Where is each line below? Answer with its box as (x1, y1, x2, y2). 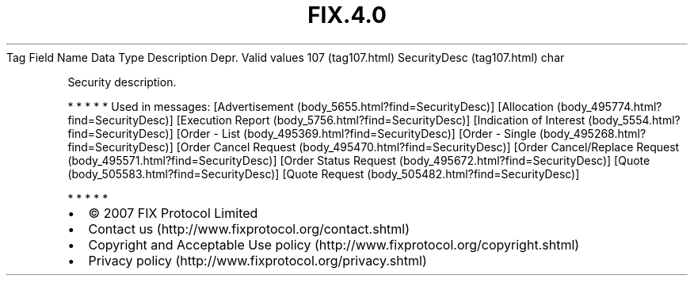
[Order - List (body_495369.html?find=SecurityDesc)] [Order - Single (176, 126, 536, 140)
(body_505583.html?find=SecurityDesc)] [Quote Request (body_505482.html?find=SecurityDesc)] (67, 166, 580, 181)
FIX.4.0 (307, 2, 387, 29)
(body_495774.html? (556, 99, 662, 113)
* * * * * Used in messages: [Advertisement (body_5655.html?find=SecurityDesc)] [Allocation (67, 99, 554, 113)
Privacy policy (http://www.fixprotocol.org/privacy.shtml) (88, 252, 427, 269)
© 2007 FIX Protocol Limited (88, 204, 258, 221)
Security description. (67, 74, 177, 89)
